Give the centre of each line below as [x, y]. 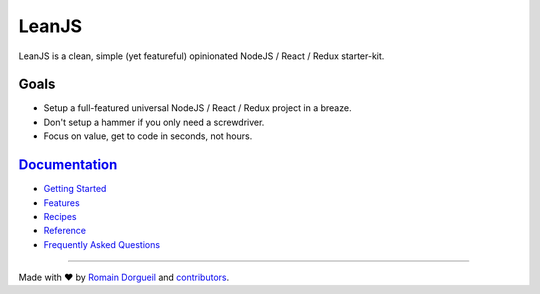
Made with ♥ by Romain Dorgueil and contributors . [124, 277]
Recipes [60, 216]
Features [61, 202]
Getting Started [75, 189]
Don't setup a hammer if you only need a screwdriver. [154, 122]
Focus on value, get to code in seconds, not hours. [148, 136]
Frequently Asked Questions [101, 244]
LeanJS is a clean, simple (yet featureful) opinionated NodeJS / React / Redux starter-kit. [201, 56]
